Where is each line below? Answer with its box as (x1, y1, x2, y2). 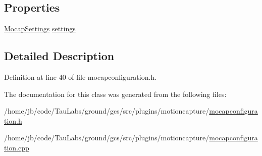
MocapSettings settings (4, 23, 76, 34)
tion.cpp (4, 142, 29, 152)
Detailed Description (4, 48, 115, 64)
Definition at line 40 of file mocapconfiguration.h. (4, 72, 157, 82)
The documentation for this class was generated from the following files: (4, 88, 227, 99)
